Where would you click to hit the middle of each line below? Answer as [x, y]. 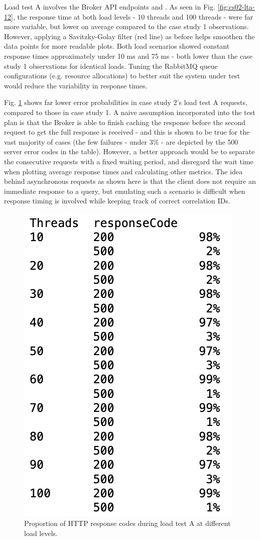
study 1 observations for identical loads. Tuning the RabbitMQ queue [111, 66]
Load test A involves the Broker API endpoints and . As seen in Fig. [110, 7]
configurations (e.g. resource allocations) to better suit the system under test [122, 76]
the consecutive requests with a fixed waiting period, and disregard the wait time [129, 161]
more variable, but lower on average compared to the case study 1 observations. [126, 26]
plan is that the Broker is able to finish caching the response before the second [125, 122]
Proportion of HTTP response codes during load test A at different [127, 523]
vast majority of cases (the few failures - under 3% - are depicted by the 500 [121, 141]
